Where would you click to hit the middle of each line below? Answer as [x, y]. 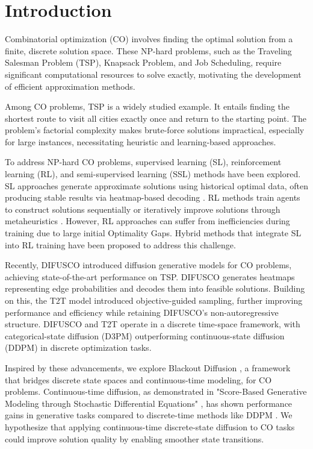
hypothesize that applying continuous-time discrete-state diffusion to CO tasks [150, 426]
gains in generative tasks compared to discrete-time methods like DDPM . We [149, 415]
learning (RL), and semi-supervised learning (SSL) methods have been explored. [153, 174]
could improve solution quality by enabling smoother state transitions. [135, 438]
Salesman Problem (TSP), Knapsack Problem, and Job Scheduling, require [143, 62]
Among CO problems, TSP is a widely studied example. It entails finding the [147, 106]
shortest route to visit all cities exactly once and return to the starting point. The [156, 118]
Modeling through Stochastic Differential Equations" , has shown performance [149, 403]
